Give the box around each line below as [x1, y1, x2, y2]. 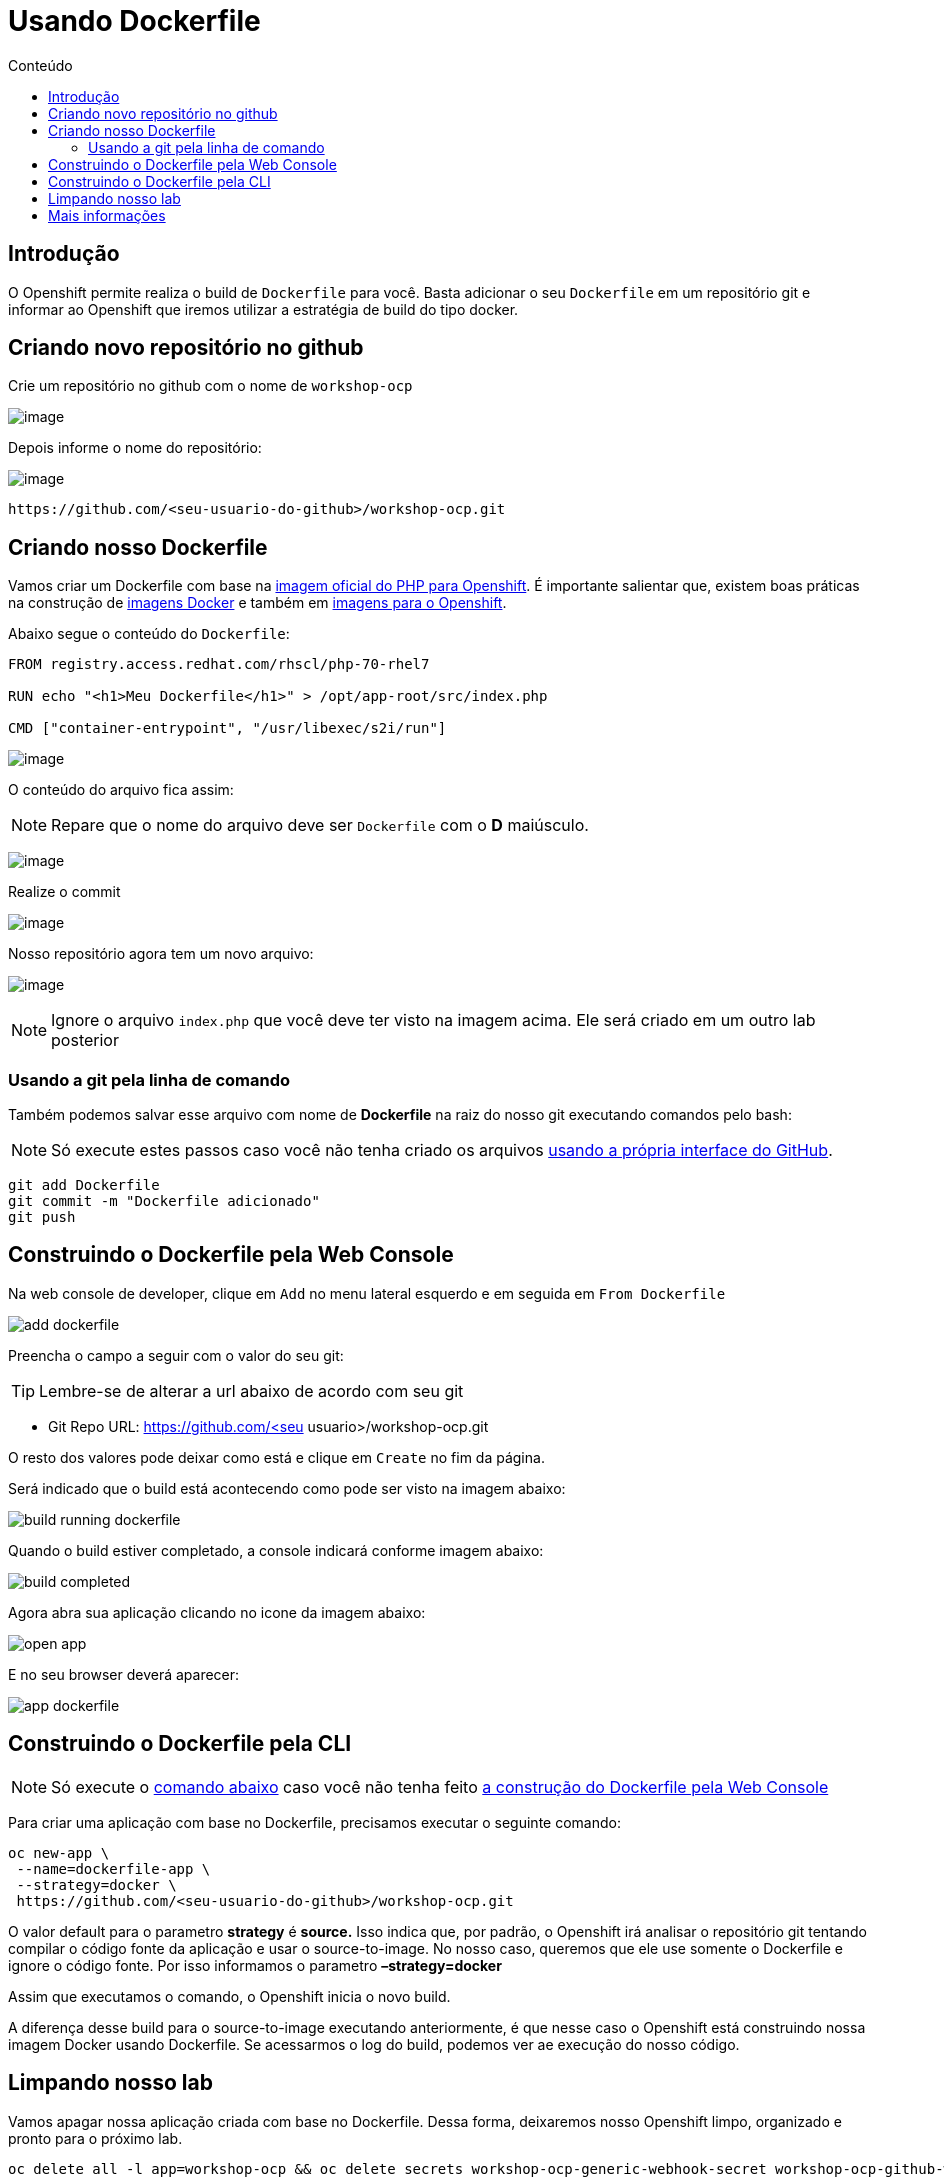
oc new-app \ [8, 1844, 110, 1861]
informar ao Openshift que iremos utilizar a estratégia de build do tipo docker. [8, 300, 519, 318]
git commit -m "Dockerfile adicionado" [8, 1193, 320, 1210]
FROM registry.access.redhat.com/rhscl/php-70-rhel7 [8, 656, 430, 673]
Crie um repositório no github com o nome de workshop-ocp [8, 377, 413, 395]
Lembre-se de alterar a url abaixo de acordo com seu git [39, 1380, 464, 1401]
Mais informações [48, 206, 166, 224]
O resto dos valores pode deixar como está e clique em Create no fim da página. [8, 1448, 545, 1466]
